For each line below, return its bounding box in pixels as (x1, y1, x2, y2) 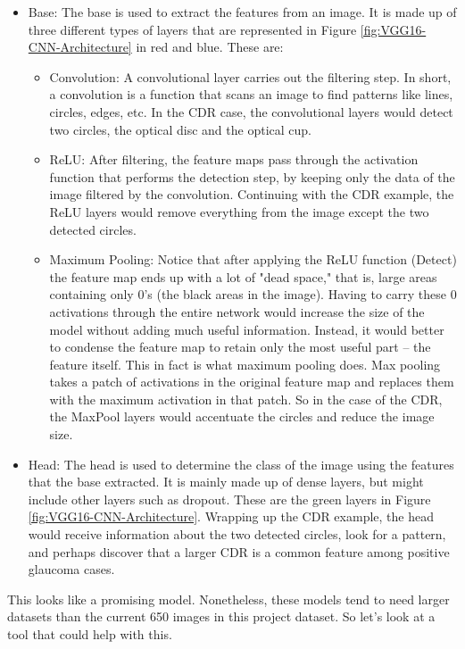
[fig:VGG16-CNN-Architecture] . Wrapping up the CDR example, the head (28, 507, 434, 526)
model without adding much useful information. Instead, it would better (49, 320, 444, 338)
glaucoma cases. (28, 560, 115, 578)
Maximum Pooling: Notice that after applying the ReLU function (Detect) (49, 250, 457, 269)
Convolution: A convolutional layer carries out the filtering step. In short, (49, 67, 452, 86)
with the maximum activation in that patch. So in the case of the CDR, (49, 389, 443, 408)
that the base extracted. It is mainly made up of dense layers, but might (28, 472, 424, 491)
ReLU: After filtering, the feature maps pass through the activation (49, 150, 419, 169)
